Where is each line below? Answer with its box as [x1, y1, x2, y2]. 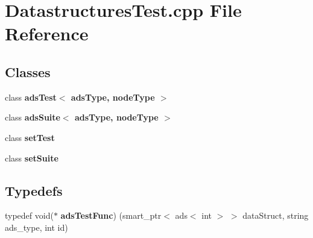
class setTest [5, 131, 55, 143]
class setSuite [5, 151, 58, 164]
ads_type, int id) [5, 221, 68, 233]
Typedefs [5, 181, 63, 199]
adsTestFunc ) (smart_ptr [60, 209, 162, 222]
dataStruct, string [242, 209, 309, 222]
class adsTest [5, 90, 57, 103]
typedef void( [5, 209, 54, 222]
